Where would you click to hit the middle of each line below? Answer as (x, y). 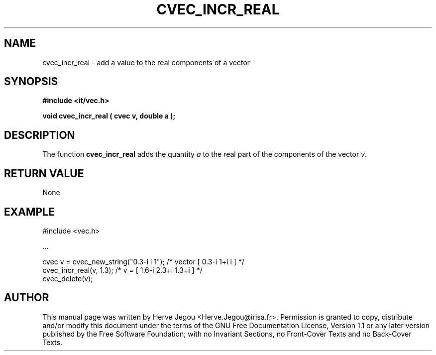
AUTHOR (27, 298)
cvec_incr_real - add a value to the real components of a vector (146, 62)
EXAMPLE (29, 212)
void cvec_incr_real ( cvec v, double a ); (109, 116)
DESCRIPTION (40, 135)
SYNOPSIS (31, 82)
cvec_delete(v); (68, 278)
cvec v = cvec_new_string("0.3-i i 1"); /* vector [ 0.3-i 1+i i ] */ (143, 261)
